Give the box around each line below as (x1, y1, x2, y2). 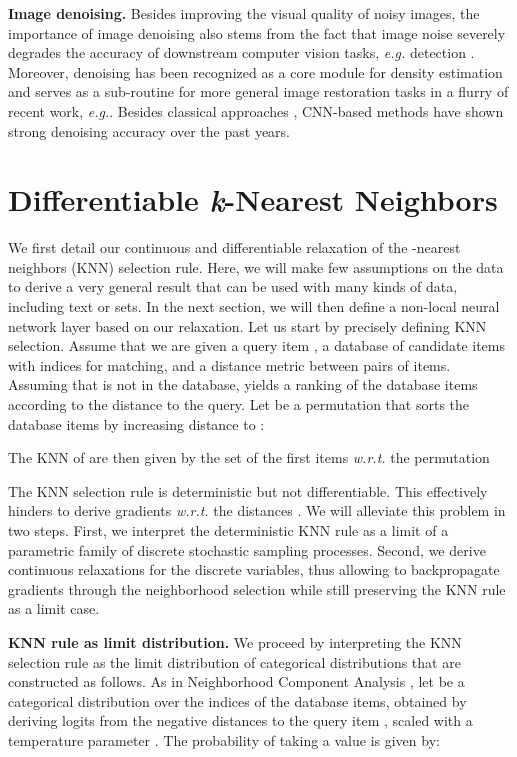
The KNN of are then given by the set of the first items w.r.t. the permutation (8, 447, 490, 468)
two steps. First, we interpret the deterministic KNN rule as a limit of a (8, 520, 449, 540)
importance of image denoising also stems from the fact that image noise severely (8, 22, 506, 43)
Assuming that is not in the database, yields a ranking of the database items (8, 374, 478, 395)
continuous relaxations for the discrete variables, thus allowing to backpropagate (8, 559, 500, 580)
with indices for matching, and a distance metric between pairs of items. (8, 354, 451, 375)
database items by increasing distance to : (8, 413, 265, 434)
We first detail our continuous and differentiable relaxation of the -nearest (8, 237, 461, 258)
